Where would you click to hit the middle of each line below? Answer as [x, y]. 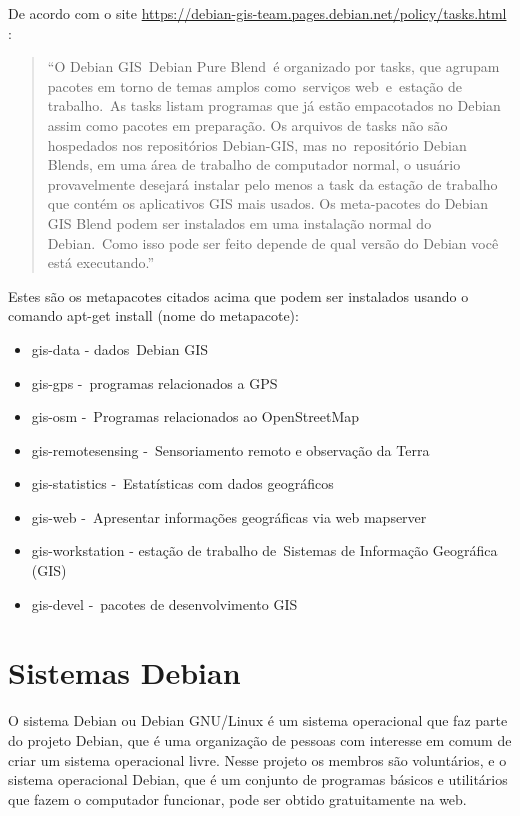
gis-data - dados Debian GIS [120, 348]
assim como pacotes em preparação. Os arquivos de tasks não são [247, 124]
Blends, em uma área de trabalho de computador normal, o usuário [254, 164]
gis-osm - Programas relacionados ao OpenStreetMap [195, 416]
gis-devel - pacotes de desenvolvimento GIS [164, 603]
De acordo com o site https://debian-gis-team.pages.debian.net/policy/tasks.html [257, 13]
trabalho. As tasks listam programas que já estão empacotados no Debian [274, 105]
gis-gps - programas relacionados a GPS [154, 382]
